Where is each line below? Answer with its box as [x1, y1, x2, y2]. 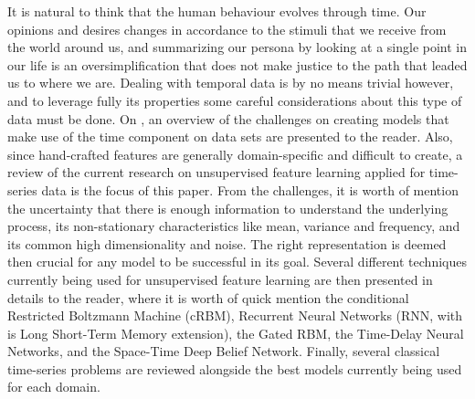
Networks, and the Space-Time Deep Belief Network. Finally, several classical [7, 341, 440, 361]
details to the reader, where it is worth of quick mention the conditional [7, 288, 409, 307]
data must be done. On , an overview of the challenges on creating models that [7, 109, 449, 128]
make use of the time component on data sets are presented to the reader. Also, [7, 127, 453, 146]
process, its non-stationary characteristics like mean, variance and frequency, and [7, 216, 460, 236]
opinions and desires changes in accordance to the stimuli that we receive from [7, 19, 447, 38]
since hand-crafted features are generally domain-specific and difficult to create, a [7, 144, 463, 163]
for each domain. [7, 377, 100, 396]
